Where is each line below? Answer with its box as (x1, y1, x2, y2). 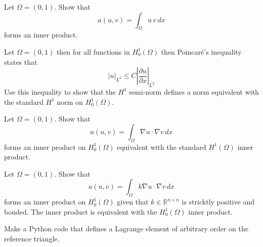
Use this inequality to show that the (4, 86, 116, 97)
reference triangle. (4, 233, 60, 243)
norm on (57, 96, 83, 107)
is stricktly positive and (182, 196, 254, 207)
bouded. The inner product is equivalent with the (4, 206, 157, 217)
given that (117, 196, 149, 207)
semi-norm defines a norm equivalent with (129, 86, 259, 97)
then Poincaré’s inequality (161, 46, 242, 57)
